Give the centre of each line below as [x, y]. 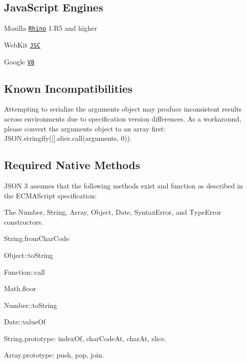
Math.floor [20, 288]
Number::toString [31, 305]
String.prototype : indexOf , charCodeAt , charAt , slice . [85, 338]
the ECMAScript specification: [50, 195]
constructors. [24, 221]
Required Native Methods [72, 165]
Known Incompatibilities [68, 88]
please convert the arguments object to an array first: [85, 128]
